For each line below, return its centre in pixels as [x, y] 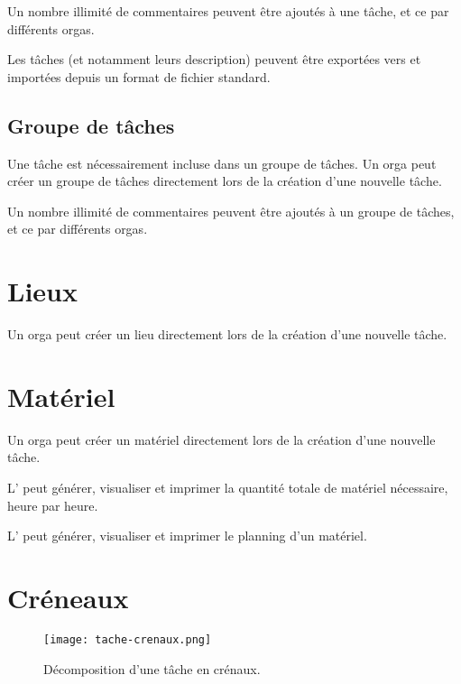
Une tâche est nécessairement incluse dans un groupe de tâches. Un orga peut [222, 163]
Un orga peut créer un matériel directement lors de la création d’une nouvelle [221, 439]
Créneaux [68, 597]
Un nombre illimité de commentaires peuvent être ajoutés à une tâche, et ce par [228, 11]
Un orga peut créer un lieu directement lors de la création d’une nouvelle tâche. [227, 334]
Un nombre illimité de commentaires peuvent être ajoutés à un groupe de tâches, [231, 211]
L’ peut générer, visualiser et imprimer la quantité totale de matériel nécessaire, [228, 487]
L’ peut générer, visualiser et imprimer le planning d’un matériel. [187, 536]
